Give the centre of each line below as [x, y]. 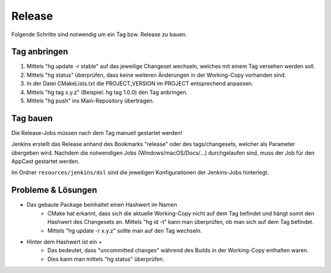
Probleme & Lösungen [54, 190]
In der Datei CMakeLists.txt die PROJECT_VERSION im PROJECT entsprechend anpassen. [140, 83]
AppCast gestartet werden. [45, 161]
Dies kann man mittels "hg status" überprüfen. [106, 259]
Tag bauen [32, 118]
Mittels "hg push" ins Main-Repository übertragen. [90, 101]
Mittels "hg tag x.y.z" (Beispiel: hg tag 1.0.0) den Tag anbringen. [107, 92]
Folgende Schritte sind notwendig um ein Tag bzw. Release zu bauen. [99, 34]
